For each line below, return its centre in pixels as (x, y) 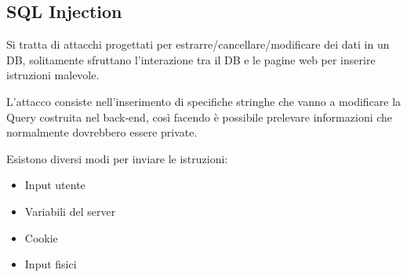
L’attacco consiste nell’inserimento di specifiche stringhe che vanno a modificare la (204, 101)
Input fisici (51, 264)
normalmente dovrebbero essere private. (102, 132)
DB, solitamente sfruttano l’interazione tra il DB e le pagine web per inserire (191, 59)
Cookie (41, 237)
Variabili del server (70, 211)
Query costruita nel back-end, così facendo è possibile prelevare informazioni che (200, 117)
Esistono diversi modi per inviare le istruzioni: (117, 158)
